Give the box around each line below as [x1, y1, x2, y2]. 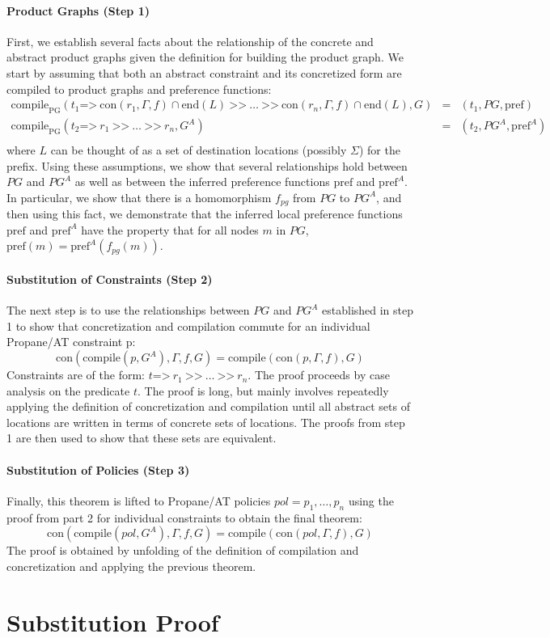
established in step [322, 302, 414, 319]
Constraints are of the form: [6, 366, 145, 383]
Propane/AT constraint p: [6, 333, 136, 350]
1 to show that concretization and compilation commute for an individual [6, 317, 370, 334]
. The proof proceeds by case [247, 366, 390, 383]
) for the [358, 142, 400, 158]
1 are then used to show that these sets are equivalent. [6, 429, 277, 446]
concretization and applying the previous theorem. [6, 557, 256, 574]
